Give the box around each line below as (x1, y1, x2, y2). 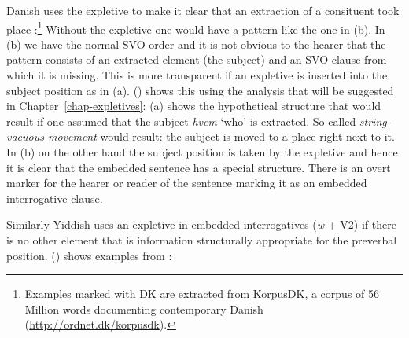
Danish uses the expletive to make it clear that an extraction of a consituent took (6, 2, 400, 18)
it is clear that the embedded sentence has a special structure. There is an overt (6, 159, 391, 175)
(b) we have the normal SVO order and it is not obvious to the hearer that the (6, 35, 386, 52)
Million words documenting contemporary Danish (24, 300, 263, 317)
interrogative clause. (6, 189, 103, 206)
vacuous (6, 128, 44, 145)
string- (359, 112, 391, 129)
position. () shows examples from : (6, 247, 172, 263)
